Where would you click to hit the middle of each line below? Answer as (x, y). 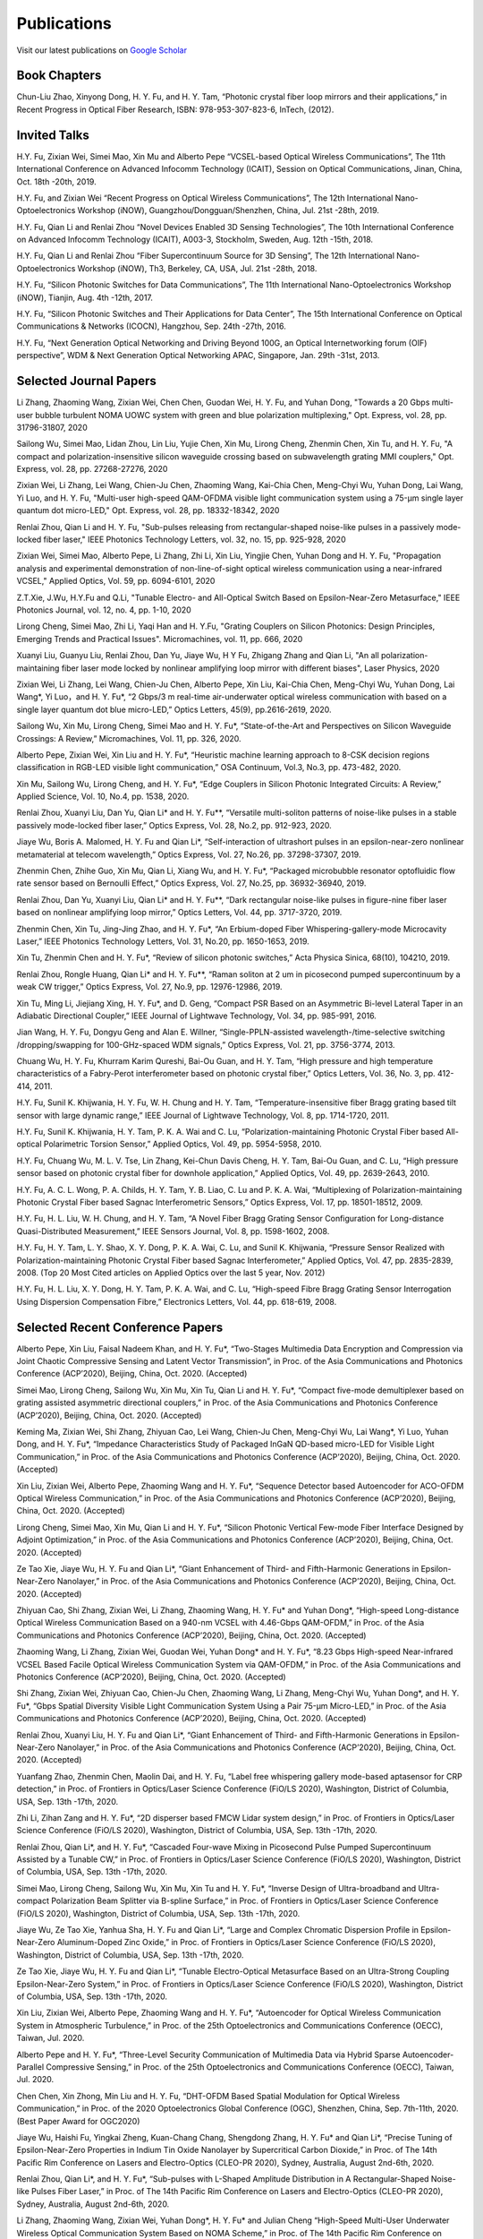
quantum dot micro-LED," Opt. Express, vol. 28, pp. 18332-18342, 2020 (148, 510)
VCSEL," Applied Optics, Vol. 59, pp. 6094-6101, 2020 (116, 581)
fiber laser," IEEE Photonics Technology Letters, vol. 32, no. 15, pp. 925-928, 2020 (195, 540)
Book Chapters (59, 76)
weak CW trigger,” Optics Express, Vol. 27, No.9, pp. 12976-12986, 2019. (149, 987)
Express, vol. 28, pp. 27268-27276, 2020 (92, 469)
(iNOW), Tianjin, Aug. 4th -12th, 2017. (85, 297)
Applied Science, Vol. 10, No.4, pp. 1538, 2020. (103, 796)
